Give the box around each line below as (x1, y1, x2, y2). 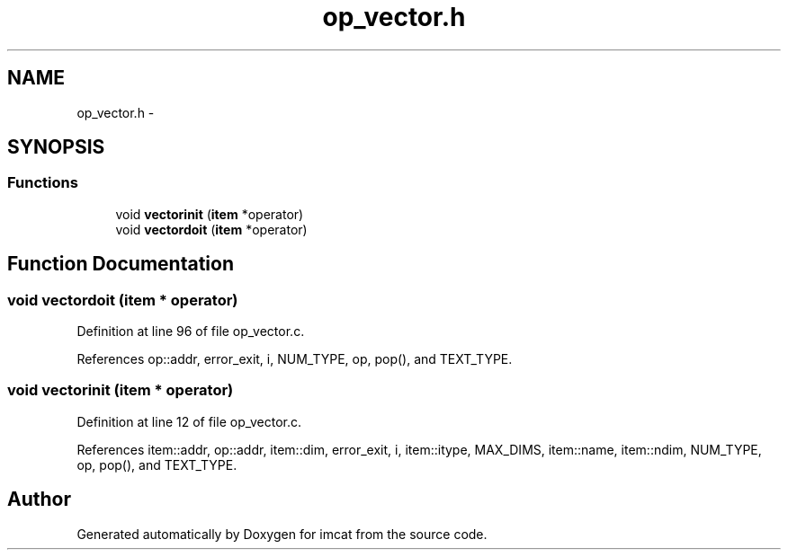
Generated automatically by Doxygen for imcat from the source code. (76, 526, 488, 542)
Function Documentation (7, 252, 234, 276)
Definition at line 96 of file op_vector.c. (76, 323, 305, 340)
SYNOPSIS (7, 136, 105, 159)
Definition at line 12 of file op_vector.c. (76, 413, 302, 429)
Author (7, 488, 71, 511)
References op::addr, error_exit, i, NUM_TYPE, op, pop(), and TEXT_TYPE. (76, 351, 513, 367)
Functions (7, 173, 78, 192)
